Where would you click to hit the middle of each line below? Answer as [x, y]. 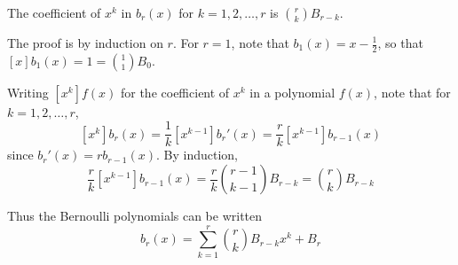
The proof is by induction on [85, 43]
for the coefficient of [175, 92]
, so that [400, 43]
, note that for [412, 92]
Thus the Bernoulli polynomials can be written [135, 216]
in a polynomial [292, 92]
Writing [28, 92]
